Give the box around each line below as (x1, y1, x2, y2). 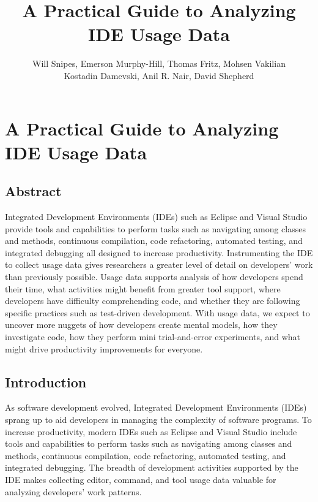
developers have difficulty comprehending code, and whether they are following (5, 294, 300, 307)
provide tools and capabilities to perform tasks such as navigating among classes (5, 222, 306, 235)
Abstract (5, 181, 62, 200)
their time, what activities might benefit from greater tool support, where (5, 282, 281, 295)
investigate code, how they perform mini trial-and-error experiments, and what (5, 330, 301, 343)
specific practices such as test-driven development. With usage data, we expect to (5, 306, 310, 319)
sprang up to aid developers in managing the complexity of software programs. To (5, 413, 312, 425)
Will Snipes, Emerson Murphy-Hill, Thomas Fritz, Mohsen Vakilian (32, 57, 286, 70)
